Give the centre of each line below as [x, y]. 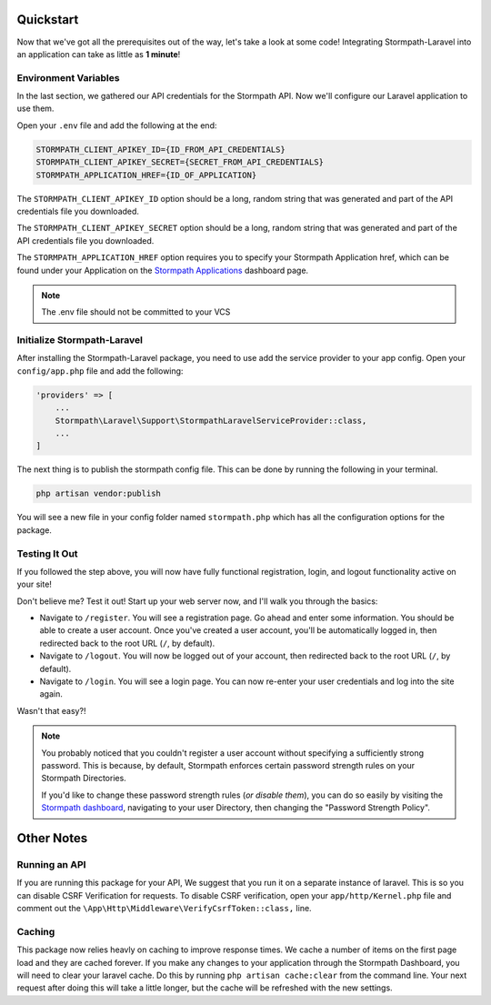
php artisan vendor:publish [98, 494]
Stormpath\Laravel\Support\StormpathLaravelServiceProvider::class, [211, 420]
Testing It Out [47, 553]
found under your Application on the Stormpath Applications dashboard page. [163, 270]
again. [51, 694]
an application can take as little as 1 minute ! [99, 54]
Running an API [51, 864]
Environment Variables [68, 77]
